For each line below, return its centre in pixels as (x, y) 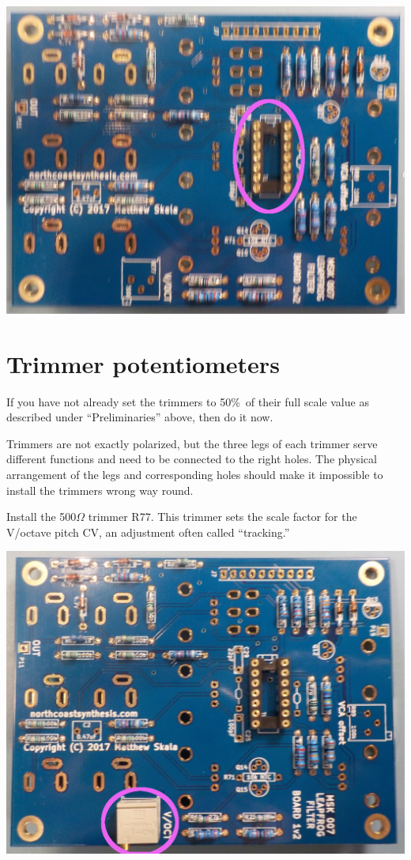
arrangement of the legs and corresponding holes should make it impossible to (195, 474)
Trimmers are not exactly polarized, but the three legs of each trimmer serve (192, 443)
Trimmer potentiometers (143, 363)
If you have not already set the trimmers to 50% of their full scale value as (188, 401)
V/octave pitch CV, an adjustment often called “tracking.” (148, 532)
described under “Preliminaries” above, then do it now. (140, 417)
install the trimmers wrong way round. (100, 490)
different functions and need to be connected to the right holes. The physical (192, 459)
